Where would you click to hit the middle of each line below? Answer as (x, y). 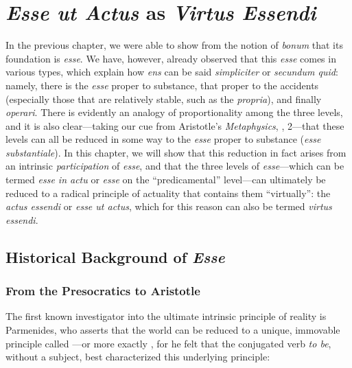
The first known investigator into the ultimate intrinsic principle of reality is (166, 316)
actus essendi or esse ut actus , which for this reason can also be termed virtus (169, 206)
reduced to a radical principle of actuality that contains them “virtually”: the (168, 193)
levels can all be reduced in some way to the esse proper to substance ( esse (163, 139)
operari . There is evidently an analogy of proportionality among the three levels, (174, 112)
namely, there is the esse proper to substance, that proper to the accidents (162, 85)
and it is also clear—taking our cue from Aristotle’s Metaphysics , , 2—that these (175, 125)
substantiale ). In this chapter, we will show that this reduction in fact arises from (176, 152)
